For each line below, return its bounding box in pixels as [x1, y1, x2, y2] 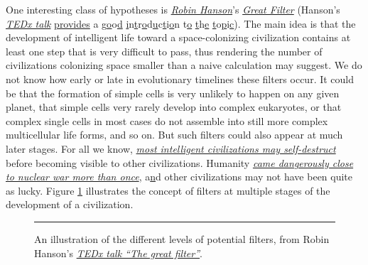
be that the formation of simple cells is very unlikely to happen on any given [6, 85, 340, 100]
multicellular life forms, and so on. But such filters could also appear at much [6, 127, 343, 142]
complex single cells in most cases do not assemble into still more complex [6, 113, 328, 128]
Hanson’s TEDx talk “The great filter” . [34, 245, 202, 260]
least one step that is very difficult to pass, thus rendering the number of [6, 43, 323, 58]
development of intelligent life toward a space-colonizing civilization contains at [6, 30, 351, 45]
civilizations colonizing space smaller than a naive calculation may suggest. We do [6, 58, 362, 72]
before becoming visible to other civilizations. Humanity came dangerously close [6, 155, 354, 170]
